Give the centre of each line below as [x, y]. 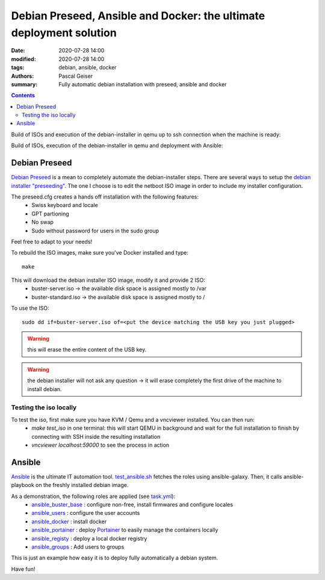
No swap [43, 222]
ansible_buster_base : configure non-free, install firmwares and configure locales [132, 505]
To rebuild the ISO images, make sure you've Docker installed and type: [100, 253]
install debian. [45, 389]
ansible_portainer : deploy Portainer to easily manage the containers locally [125, 530]
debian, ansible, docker [88, 68]
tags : [18, 68]
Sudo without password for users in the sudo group [95, 231]
